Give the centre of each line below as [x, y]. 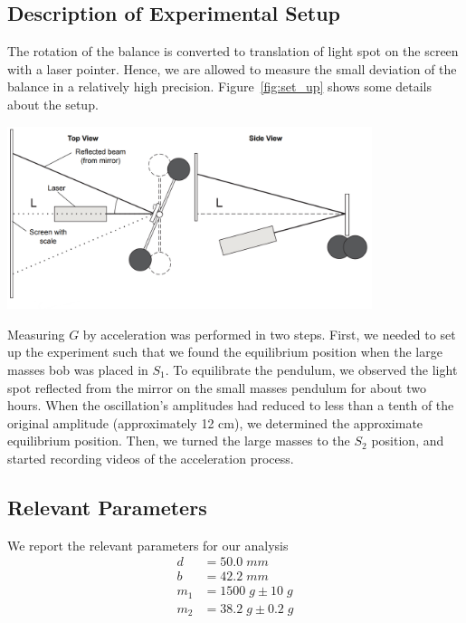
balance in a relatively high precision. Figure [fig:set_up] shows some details [220, 86]
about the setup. [53, 104]
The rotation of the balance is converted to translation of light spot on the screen [233, 51]
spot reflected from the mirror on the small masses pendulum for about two [217, 387]
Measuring [36, 334]
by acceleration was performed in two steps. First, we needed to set [269, 334]
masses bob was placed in [78, 369]
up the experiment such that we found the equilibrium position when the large [225, 352]
